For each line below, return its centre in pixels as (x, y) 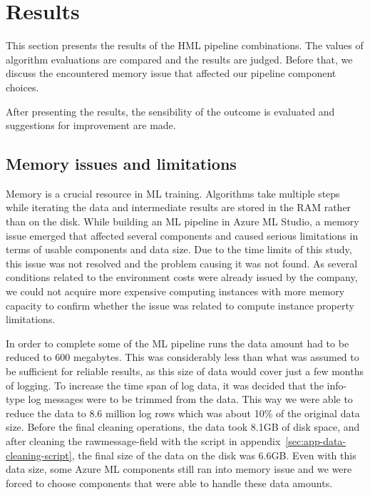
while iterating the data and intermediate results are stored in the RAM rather (179, 207)
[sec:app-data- (316, 440)
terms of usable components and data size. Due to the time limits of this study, (179, 249)
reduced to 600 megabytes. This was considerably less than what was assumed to (183, 357)
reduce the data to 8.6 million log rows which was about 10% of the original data (183, 413)
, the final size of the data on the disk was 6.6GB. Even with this (214, 455)
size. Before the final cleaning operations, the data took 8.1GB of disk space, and (183, 427)
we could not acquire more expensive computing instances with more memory (175, 291)
